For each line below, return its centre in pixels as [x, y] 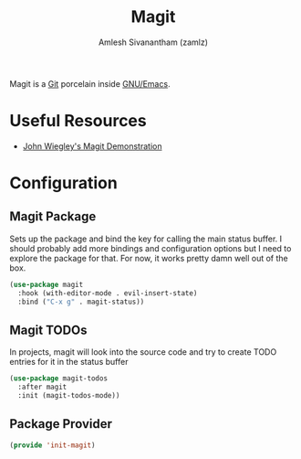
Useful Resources [78, 121]
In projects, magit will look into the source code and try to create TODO [143, 352]
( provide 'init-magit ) [52, 445]
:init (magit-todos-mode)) [69, 396]
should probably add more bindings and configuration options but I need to [150, 248]
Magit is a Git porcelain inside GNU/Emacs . [90, 83]
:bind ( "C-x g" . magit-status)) [81, 302]
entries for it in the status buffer [69, 362]
